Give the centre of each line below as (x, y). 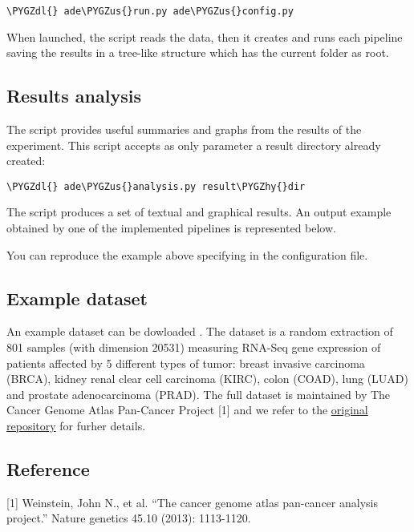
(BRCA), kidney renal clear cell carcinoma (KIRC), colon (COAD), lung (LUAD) (207, 379)
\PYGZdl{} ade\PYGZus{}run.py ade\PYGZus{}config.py (150, 11)
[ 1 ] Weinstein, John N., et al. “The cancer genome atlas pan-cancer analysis (192, 502)
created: (26, 161)
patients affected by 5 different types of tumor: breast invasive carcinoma (186, 363)
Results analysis (74, 96)
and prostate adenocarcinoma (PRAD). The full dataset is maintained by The (199, 394)
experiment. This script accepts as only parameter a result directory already (194, 145)
